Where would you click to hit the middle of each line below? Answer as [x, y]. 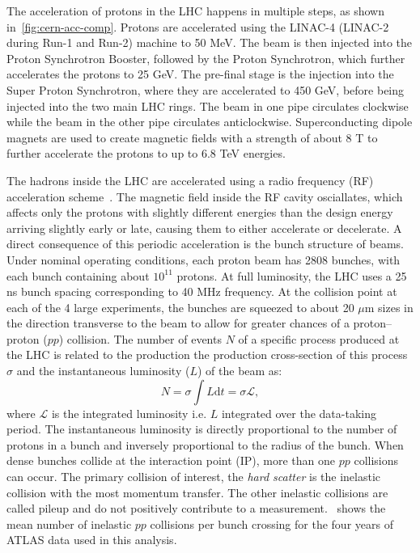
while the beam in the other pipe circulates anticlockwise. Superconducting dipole [210, 122]
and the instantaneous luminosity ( [103, 371]
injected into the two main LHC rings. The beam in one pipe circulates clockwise [208, 106]
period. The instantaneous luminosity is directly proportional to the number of [202, 429]
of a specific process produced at [319, 338]
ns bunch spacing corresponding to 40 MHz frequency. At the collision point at [202, 291]
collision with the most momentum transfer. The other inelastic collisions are [197, 492]
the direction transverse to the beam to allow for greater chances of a [178, 323]
